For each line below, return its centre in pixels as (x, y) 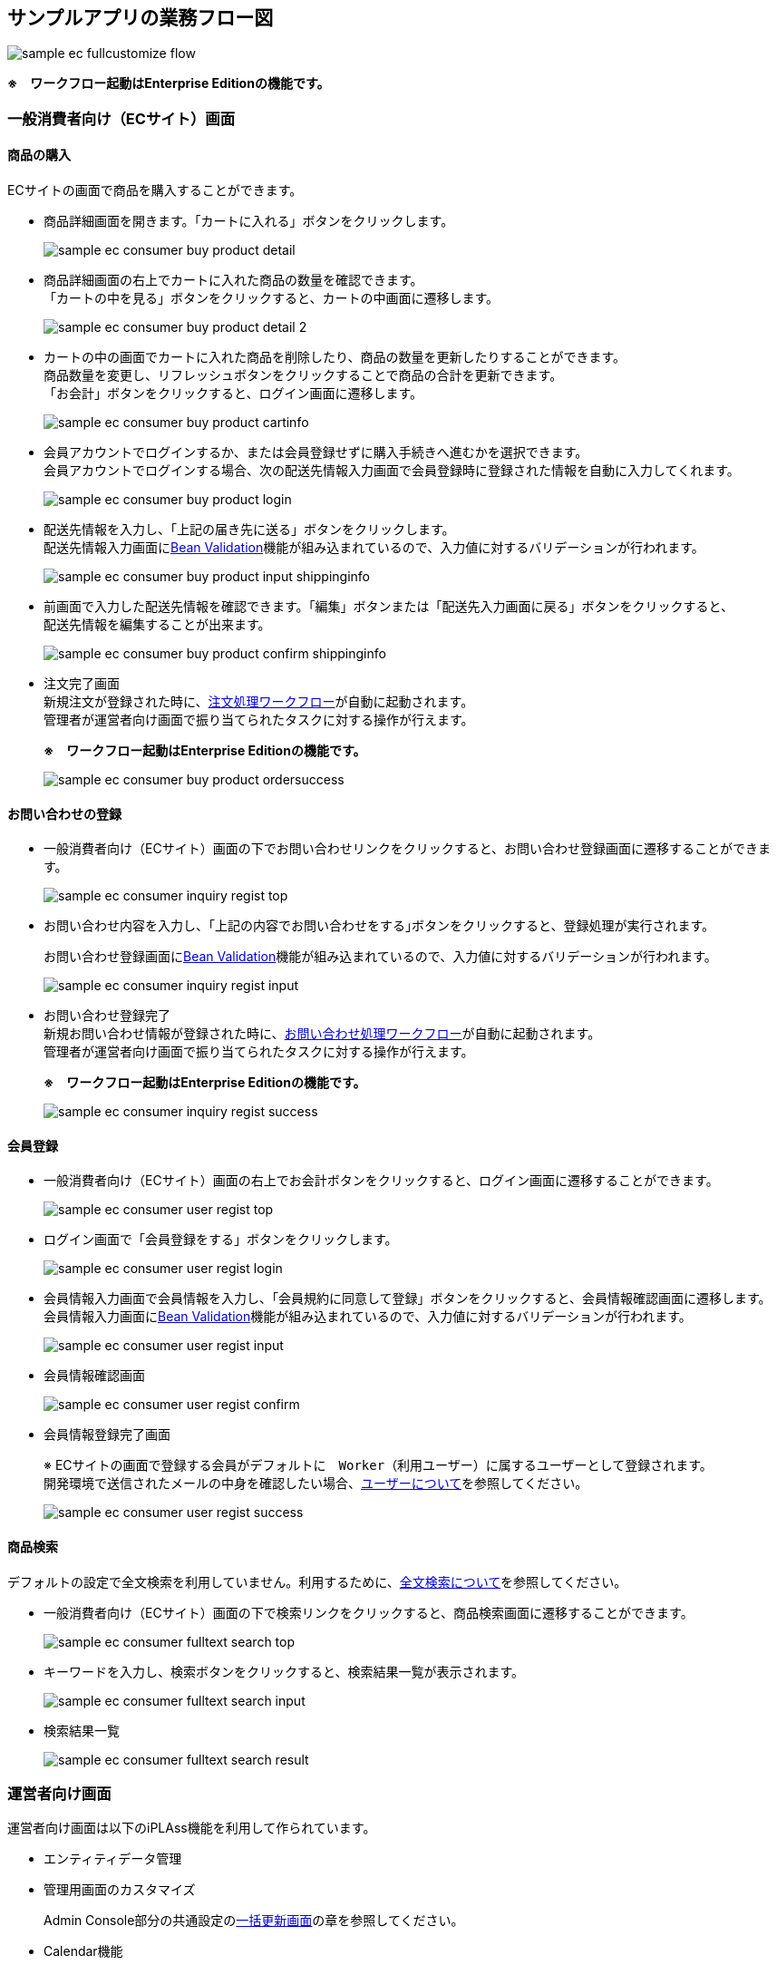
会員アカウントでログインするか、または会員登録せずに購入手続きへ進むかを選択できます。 (316, 452)
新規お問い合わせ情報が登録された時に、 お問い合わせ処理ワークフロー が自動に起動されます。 (322, 1034)
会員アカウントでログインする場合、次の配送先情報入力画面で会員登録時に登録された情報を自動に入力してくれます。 (392, 471)
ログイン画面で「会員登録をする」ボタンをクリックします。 (221, 1240)
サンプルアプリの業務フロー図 (141, 18)
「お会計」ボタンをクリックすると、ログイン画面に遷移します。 (233, 394)
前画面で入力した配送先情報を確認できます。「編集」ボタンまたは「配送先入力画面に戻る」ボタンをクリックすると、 (389, 607)
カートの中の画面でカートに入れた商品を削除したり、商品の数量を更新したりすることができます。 (335, 357)
